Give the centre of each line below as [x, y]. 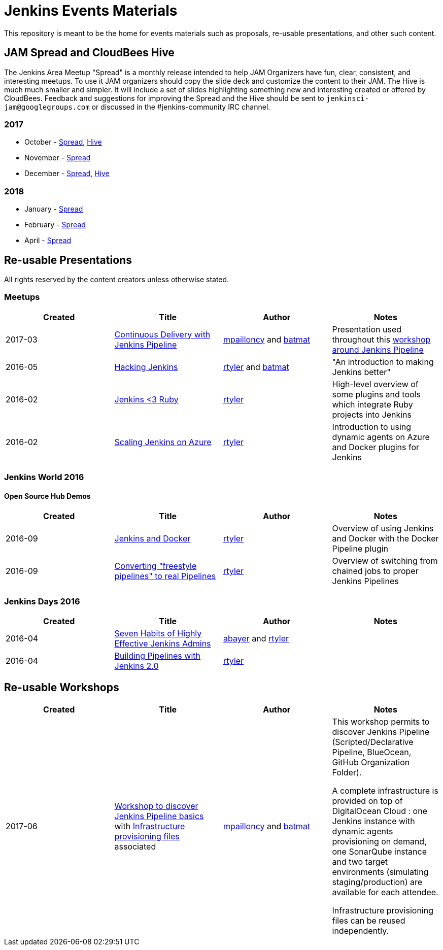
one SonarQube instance [380, 851]
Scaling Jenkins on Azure [163, 442]
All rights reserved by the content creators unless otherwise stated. [117, 279]
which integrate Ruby [372, 404]
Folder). [347, 772]
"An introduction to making [383, 362]
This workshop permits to [381, 721]
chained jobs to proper [375, 571]
